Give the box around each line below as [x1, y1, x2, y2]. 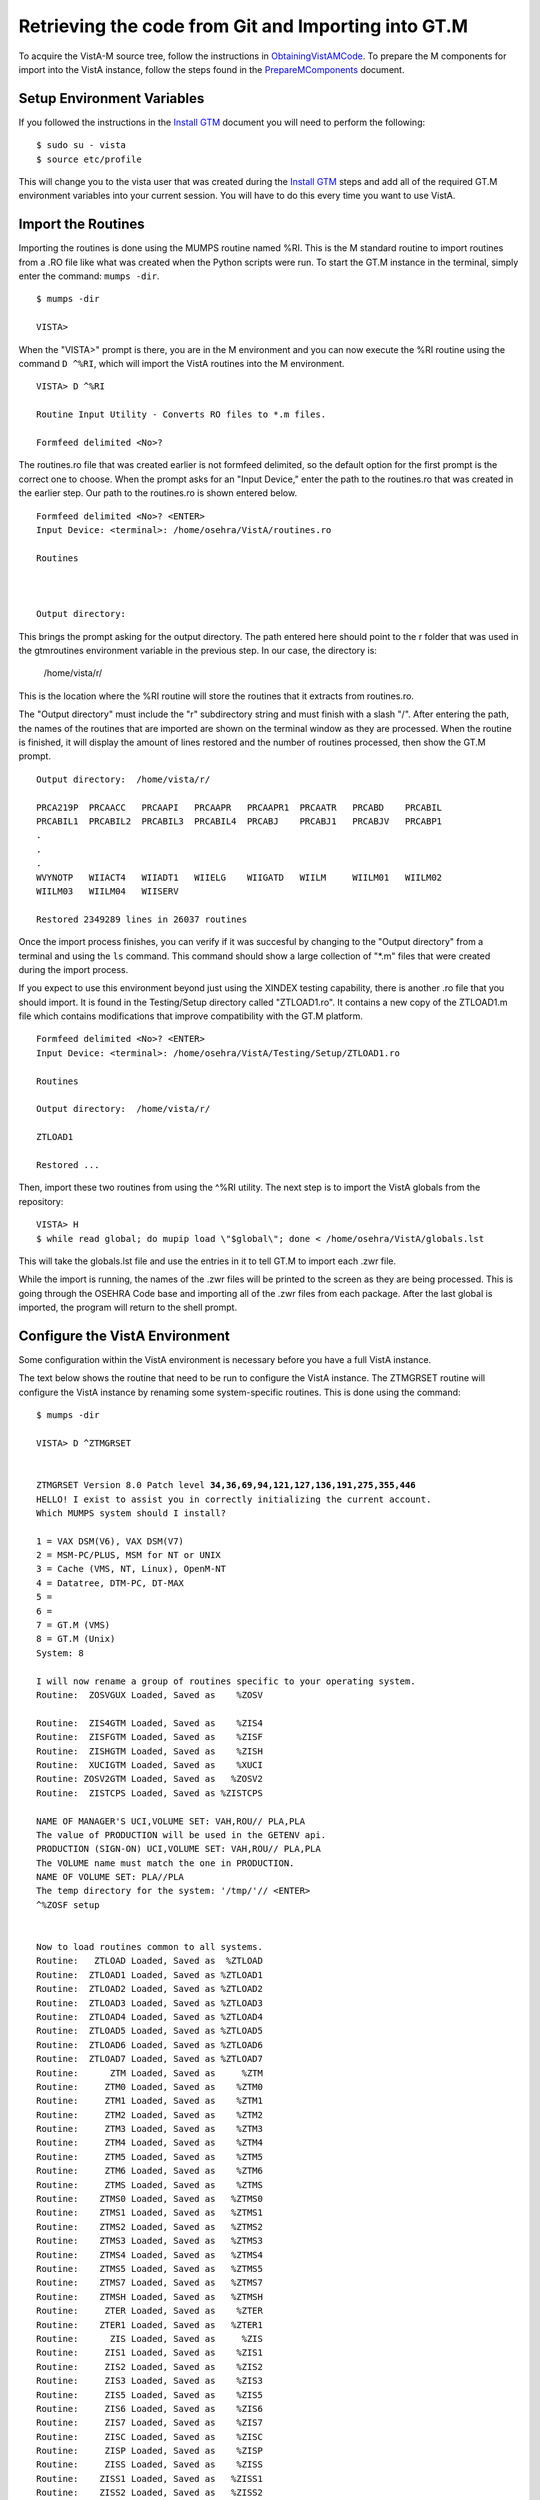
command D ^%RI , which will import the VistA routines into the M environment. [18, 358, 345, 370]
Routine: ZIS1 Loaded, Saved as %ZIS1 [36, 2347, 264, 2359]
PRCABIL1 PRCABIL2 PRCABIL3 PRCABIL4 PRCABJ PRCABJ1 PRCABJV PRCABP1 [36, 815, 443, 827]
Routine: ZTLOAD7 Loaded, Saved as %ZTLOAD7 [36, 2053, 264, 2065]
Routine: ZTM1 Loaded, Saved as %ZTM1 [36, 2095, 264, 2107]
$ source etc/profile [36, 153, 142, 165]
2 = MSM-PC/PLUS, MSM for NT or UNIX [36, 1550, 222, 1561]
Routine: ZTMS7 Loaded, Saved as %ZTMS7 [36, 2277, 264, 2289]
